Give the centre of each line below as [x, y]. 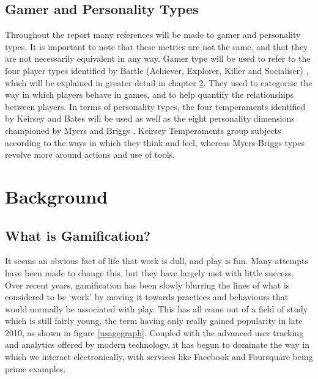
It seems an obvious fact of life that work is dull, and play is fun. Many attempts [157, 261]
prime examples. [35, 368]
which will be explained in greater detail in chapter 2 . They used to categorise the [159, 82]
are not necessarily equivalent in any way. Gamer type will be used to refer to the [158, 58]
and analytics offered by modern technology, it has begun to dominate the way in [157, 344]
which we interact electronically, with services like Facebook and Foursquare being [159, 357]
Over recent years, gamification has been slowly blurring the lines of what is [147, 285]
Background [57, 196]
